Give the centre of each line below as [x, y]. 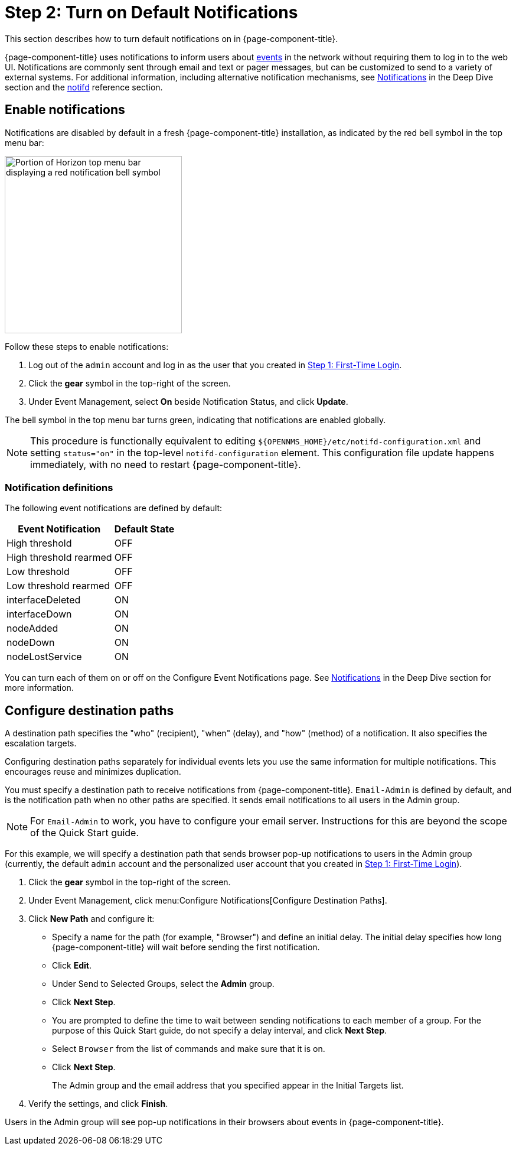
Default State [144, 529]
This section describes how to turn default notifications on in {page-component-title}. [172, 38]
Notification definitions [59, 487]
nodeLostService [44, 657]
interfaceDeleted [44, 600]
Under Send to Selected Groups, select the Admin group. [163, 984]
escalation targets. [41, 743]
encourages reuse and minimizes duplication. [93, 772]
